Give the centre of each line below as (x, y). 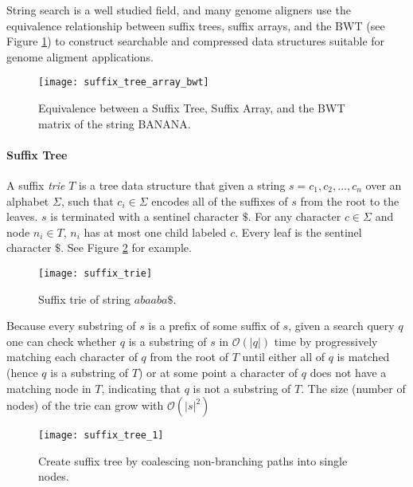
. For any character (294, 216)
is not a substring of (242, 388)
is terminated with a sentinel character (144, 216)
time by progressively (326, 341)
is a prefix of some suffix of (214, 326)
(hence (22, 373)
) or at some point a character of (218, 373)
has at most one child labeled (155, 232)
